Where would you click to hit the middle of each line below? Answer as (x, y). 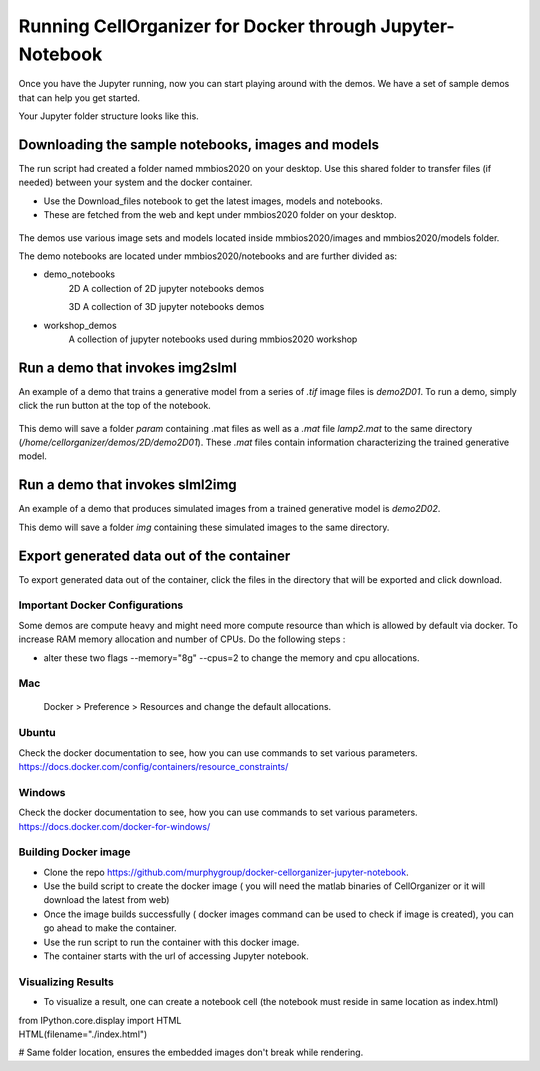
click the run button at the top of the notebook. (115, 406)
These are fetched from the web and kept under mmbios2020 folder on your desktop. (220, 215)
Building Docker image (74, 852)
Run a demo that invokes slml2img (127, 485)
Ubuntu (37, 733)
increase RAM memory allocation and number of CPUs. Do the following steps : (182, 639)
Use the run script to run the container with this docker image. (171, 942)
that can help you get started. (79, 97)
